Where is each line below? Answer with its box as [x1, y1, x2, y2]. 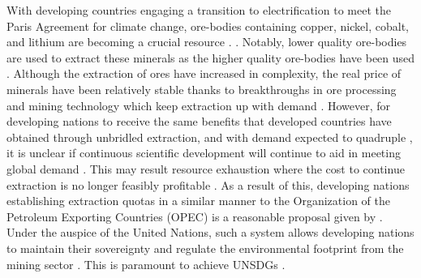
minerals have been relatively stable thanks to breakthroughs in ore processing [6, 80, 397, 97]
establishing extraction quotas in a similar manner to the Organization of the [6, 192, 390, 209]
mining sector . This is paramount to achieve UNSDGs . [6, 255, 286, 272]
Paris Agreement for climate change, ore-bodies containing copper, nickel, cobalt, [6, 17, 409, 34]
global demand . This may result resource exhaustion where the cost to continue [6, 160, 405, 177]
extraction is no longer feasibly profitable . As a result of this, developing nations [6, 176, 410, 193]
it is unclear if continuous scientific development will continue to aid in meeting [6, 144, 401, 161]
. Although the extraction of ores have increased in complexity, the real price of [6, 65, 402, 82]
